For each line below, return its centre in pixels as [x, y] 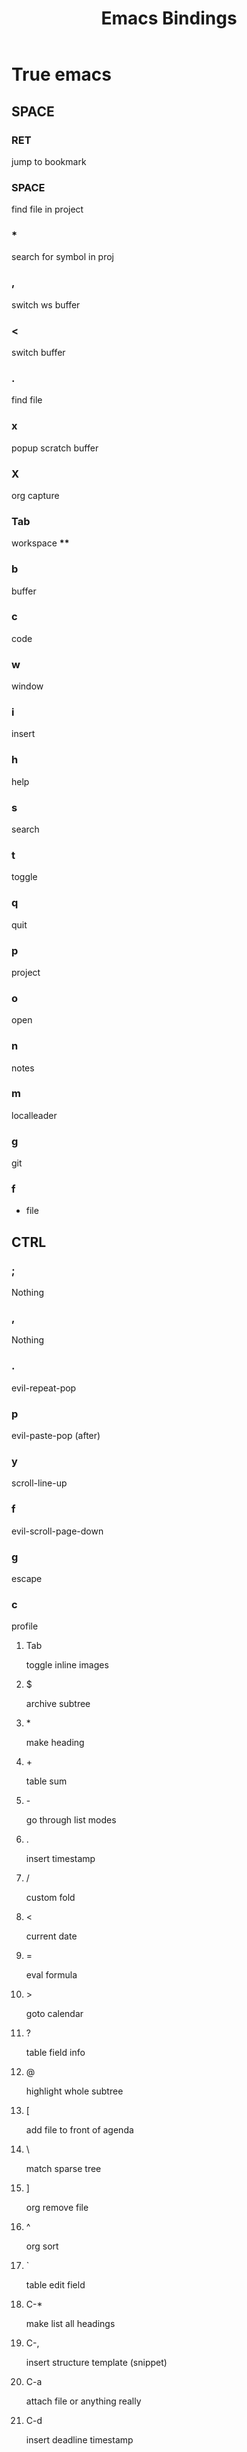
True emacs [61, 74]
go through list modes [71, 1820]
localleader [34, 1115]
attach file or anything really [83, 2401]
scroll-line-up [39, 1483]
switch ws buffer [46, 304]
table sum [46, 1781]
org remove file [57, 2208]
